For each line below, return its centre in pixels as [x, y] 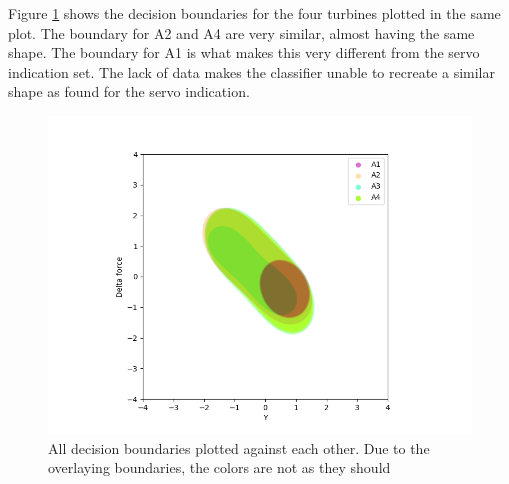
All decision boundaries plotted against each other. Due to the [239, 447]
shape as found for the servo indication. [129, 91]
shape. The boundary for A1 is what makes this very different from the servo [244, 52]
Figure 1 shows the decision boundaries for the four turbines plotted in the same [254, 13]
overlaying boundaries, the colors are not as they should [219, 467]
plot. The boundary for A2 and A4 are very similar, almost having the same [241, 32]
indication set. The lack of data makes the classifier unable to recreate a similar [251, 71]
